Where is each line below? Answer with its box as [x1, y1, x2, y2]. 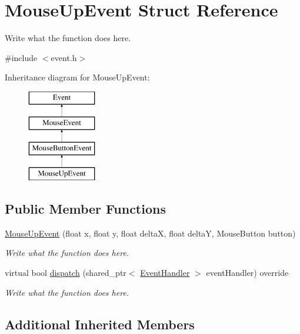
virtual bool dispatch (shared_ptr [5, 266, 126, 279]
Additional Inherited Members [5, 315, 195, 333]
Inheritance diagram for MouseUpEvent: [5, 71, 150, 83]
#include [5, 51, 38, 63]
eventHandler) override [206, 266, 289, 279]
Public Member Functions [5, 200, 166, 218]
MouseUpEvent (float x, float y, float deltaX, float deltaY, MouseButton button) [5, 227, 296, 239]
